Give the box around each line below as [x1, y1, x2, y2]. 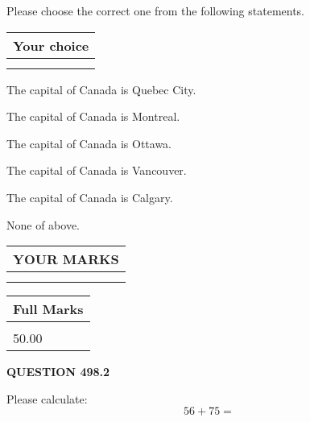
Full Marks [13, 300, 84, 319]
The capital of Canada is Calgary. [6, 188, 173, 205]
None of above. [6, 216, 80, 233]
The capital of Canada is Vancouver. [6, 162, 187, 179]
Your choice [13, 35, 89, 55]
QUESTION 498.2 [6, 363, 110, 380]
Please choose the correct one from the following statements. [6, 2, 305, 19]
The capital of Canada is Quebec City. [6, 81, 196, 97]
